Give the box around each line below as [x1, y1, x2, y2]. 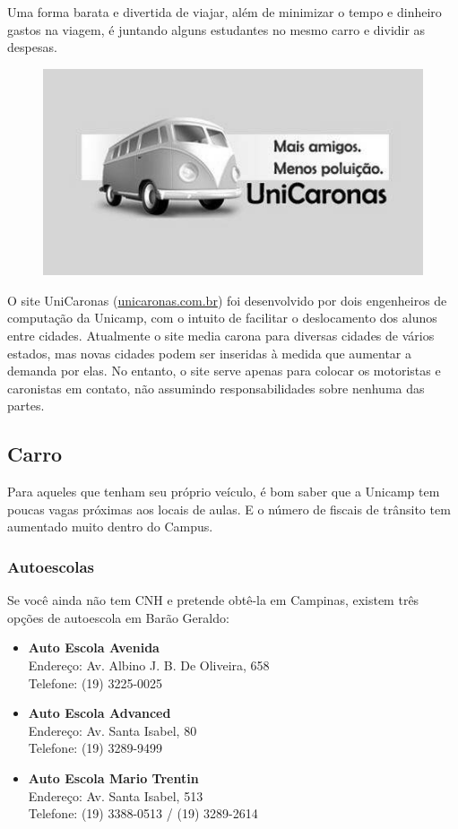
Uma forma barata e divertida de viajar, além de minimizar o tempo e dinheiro [7, 3, 442, 21]
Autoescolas [7, 555, 94, 577]
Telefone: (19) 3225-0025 [28, 673, 163, 692]
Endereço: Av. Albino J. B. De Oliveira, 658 [28, 655, 270, 674]
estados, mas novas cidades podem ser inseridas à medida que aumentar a [7, 343, 412, 362]
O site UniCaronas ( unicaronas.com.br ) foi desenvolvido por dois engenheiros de [7, 290, 447, 309]
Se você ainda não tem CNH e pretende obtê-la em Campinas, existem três [7, 591, 419, 609]
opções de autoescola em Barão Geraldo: [7, 608, 229, 626]
